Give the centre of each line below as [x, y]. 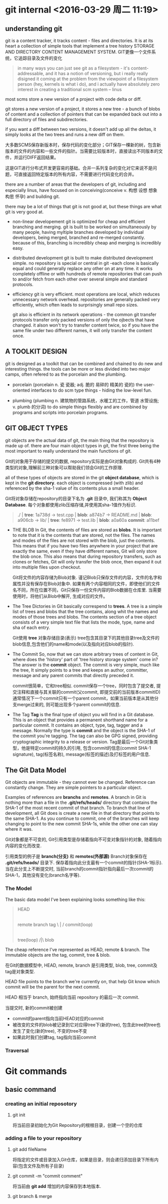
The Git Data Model [36, 771]
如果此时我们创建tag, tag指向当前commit [54, 1037]
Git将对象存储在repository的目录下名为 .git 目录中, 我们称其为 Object [76, 498]
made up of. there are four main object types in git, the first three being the [82, 445]
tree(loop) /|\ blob [36, 940]
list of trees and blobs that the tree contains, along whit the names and [85, 612]
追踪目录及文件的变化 [40, 58]
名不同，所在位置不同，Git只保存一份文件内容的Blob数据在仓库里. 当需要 [87, 590]
